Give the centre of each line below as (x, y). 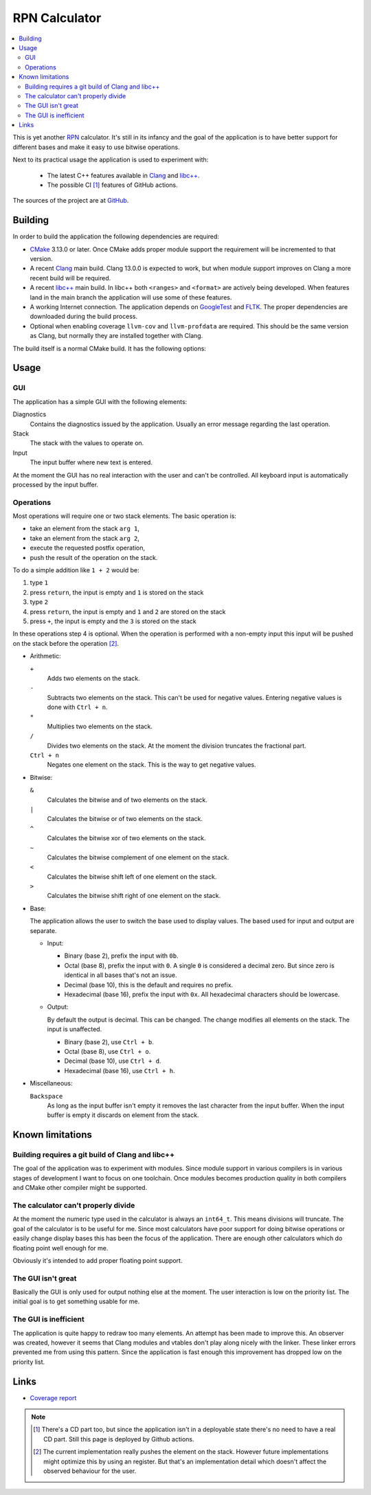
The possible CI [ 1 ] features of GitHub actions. (112, 185)
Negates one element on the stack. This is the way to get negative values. (152, 765)
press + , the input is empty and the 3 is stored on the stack (113, 621)
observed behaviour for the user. (90, 1471)
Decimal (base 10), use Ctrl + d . (113, 1061)
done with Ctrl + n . (77, 707)
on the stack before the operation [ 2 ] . (66, 643)
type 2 (39, 602)
